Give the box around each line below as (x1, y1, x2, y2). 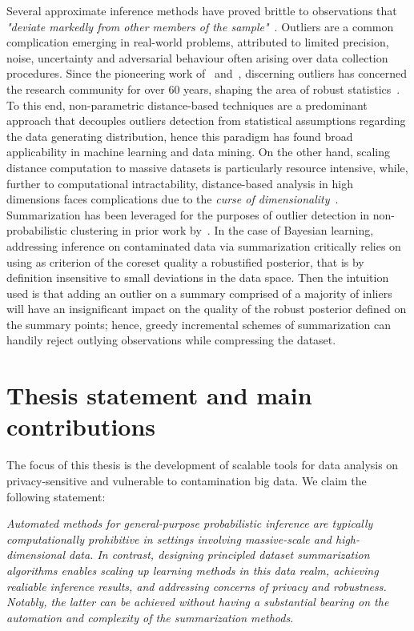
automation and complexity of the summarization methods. (6, 609, 294, 625)
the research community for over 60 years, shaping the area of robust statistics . (6, 80, 400, 97)
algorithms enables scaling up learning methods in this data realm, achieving (6, 561, 379, 578)
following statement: (6, 488, 106, 504)
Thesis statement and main (6, 379, 312, 412)
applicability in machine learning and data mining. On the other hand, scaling (6, 143, 390, 160)
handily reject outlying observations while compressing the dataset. (6, 332, 336, 348)
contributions (6, 410, 156, 443)
